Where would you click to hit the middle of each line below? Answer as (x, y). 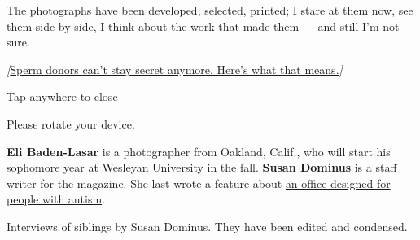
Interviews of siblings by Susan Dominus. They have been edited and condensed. (207, 226)
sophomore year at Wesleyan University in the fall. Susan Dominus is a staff (202, 167)
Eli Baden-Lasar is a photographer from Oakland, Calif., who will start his (199, 151)
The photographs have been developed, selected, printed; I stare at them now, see (210, 10)
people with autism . (56, 199)
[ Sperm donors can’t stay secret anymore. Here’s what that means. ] (175, 69)
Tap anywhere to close (62, 96)
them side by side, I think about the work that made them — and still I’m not (203, 26)
